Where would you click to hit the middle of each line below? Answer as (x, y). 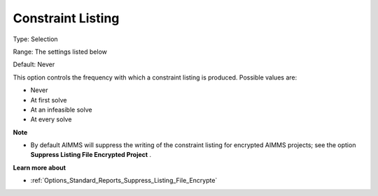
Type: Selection (36, 39)
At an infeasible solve (61, 110)
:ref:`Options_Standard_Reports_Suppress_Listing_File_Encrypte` (124, 181)
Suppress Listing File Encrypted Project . (91, 155)
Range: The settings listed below (60, 52)
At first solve (49, 100)
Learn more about (40, 167)
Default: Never (34, 65)
